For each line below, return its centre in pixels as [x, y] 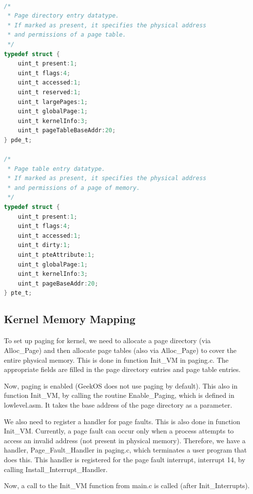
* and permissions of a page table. [67, 35]
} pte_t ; [18, 293]
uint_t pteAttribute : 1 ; [56, 255]
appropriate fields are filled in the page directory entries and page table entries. [122, 369]
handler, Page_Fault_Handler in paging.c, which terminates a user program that [126, 450]
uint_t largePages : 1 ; [53, 102]
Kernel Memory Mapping [70, 319]
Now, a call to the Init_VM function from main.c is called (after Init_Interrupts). [127, 485]
